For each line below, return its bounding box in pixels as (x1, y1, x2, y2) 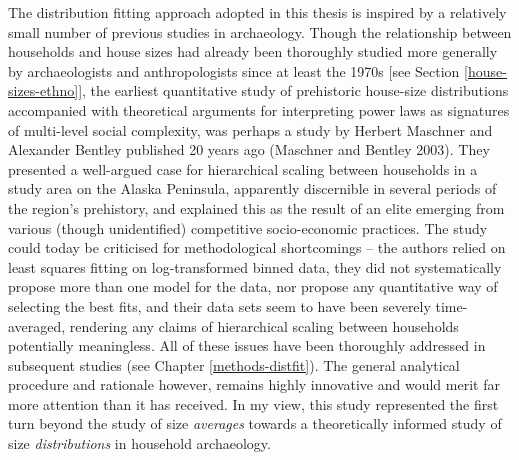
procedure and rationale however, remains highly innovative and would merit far (8, 374, 500, 395)
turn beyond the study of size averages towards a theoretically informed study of (8, 413, 502, 434)
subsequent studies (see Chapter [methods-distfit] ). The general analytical (8, 354, 460, 375)
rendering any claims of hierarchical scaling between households (69, 315, 459, 336)
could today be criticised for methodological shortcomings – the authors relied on (8, 237, 506, 258)
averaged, (8, 315, 66, 336)
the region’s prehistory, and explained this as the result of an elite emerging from (8, 197, 505, 218)
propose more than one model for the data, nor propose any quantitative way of (8, 276, 498, 297)
